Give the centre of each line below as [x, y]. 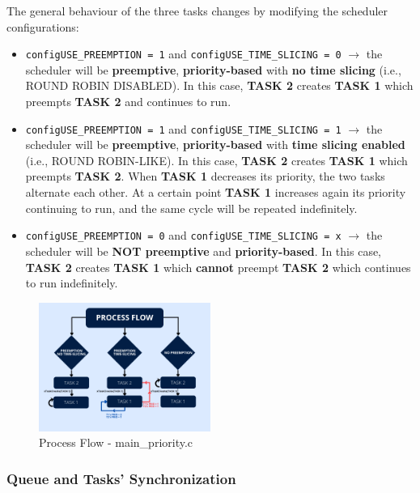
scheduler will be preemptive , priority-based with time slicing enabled [215, 144]
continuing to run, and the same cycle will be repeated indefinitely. [191, 208]
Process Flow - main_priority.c [116, 442]
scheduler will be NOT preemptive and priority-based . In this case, [204, 251]
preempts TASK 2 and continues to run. [128, 102]
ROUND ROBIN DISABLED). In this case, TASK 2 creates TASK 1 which [219, 85]
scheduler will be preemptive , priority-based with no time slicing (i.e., [213, 69]
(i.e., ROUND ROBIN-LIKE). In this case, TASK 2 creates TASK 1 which [216, 160]
